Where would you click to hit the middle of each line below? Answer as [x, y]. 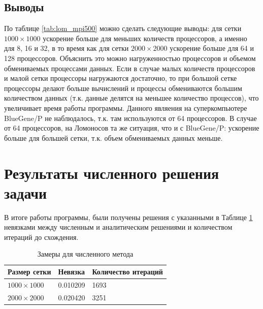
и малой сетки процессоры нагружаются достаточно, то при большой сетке [121, 78]
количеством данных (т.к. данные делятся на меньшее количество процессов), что [131, 98]
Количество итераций [127, 272]
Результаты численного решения [112, 173]
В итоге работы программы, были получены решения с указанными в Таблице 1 [128, 217]
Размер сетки [29, 272]
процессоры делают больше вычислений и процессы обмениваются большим [123, 88]
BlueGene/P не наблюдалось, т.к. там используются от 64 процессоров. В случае [130, 118]
